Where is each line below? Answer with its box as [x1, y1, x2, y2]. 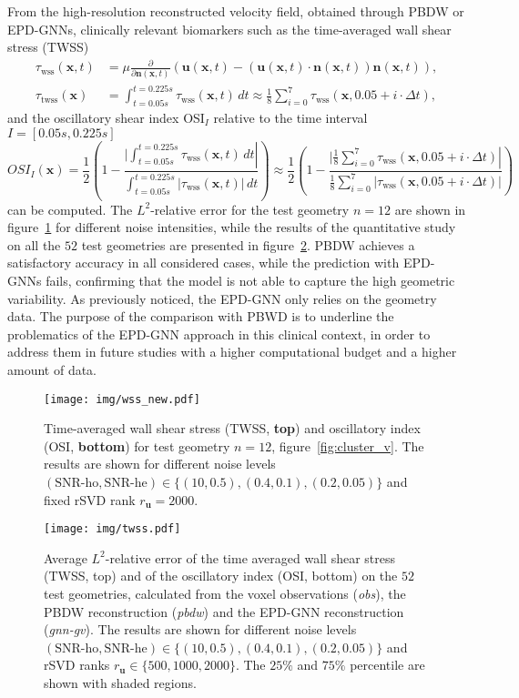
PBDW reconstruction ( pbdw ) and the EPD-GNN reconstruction [44, 602, 404, 621]
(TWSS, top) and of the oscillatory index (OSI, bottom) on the [44, 566, 398, 585]
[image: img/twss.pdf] [44, 522, 181, 536]
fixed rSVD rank [44, 490, 136, 509]
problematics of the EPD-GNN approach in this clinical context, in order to [7, 324, 431, 343]
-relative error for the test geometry [150, 199, 350, 218]
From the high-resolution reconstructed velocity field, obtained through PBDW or [7, 2, 464, 20]
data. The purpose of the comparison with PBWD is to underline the [7, 307, 394, 326]
